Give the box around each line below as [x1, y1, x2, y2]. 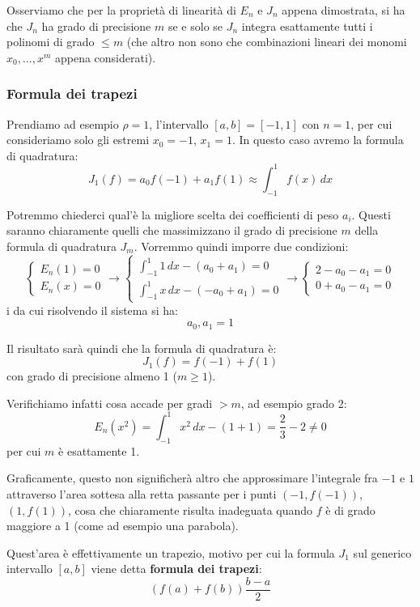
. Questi [351, 206, 391, 223]
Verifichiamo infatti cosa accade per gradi [6, 394, 213, 411]
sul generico [353, 544, 412, 561]
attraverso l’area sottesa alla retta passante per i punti [6, 485, 277, 502]
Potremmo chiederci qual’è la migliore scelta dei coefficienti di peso [6, 206, 339, 223]
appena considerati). [54, 49, 156, 66]
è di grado [325, 501, 375, 518]
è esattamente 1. [58, 442, 140, 459]
